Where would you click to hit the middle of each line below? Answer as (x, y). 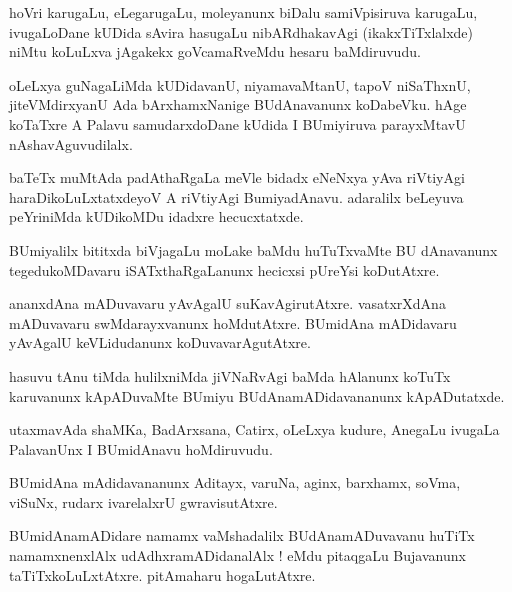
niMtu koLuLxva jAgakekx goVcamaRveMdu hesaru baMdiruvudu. (215, 51)
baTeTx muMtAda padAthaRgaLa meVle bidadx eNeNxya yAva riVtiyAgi (237, 177)
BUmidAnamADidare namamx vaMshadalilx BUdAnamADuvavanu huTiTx (242, 535)
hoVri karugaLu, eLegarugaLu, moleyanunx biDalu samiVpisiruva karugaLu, (243, 12)
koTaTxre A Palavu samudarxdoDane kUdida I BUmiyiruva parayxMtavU (237, 123)
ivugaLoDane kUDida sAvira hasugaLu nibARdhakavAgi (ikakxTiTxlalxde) (241, 31)
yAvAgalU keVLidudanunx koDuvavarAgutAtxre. (160, 342)
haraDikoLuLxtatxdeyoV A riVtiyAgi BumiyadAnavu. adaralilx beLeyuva (236, 196)
